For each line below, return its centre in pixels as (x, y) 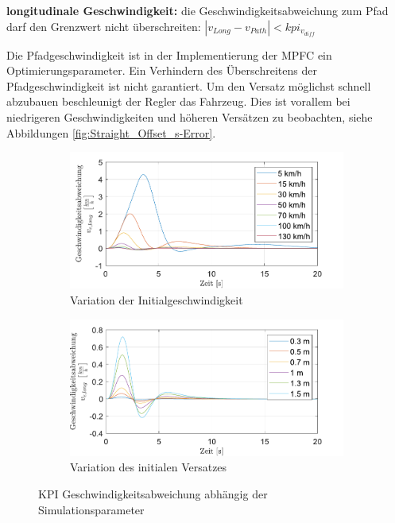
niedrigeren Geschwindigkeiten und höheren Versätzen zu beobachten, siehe (190, 116)
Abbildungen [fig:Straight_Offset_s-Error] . (111, 132)
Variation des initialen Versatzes (149, 467)
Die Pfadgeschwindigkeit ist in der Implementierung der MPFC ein (169, 54)
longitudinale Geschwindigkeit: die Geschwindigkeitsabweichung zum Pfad (197, 10)
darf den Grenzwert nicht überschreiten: (104, 26)
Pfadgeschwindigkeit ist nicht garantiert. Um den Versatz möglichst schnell (189, 85)
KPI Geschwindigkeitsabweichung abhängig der (153, 493)
